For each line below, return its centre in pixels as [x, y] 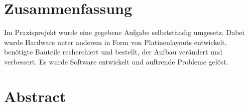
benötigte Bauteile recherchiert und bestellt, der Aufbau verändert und [113, 52]
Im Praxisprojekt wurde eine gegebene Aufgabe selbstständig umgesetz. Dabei [124, 32]
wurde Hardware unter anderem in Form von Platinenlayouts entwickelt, [115, 42]
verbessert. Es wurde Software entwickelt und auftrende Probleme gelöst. [116, 61]
